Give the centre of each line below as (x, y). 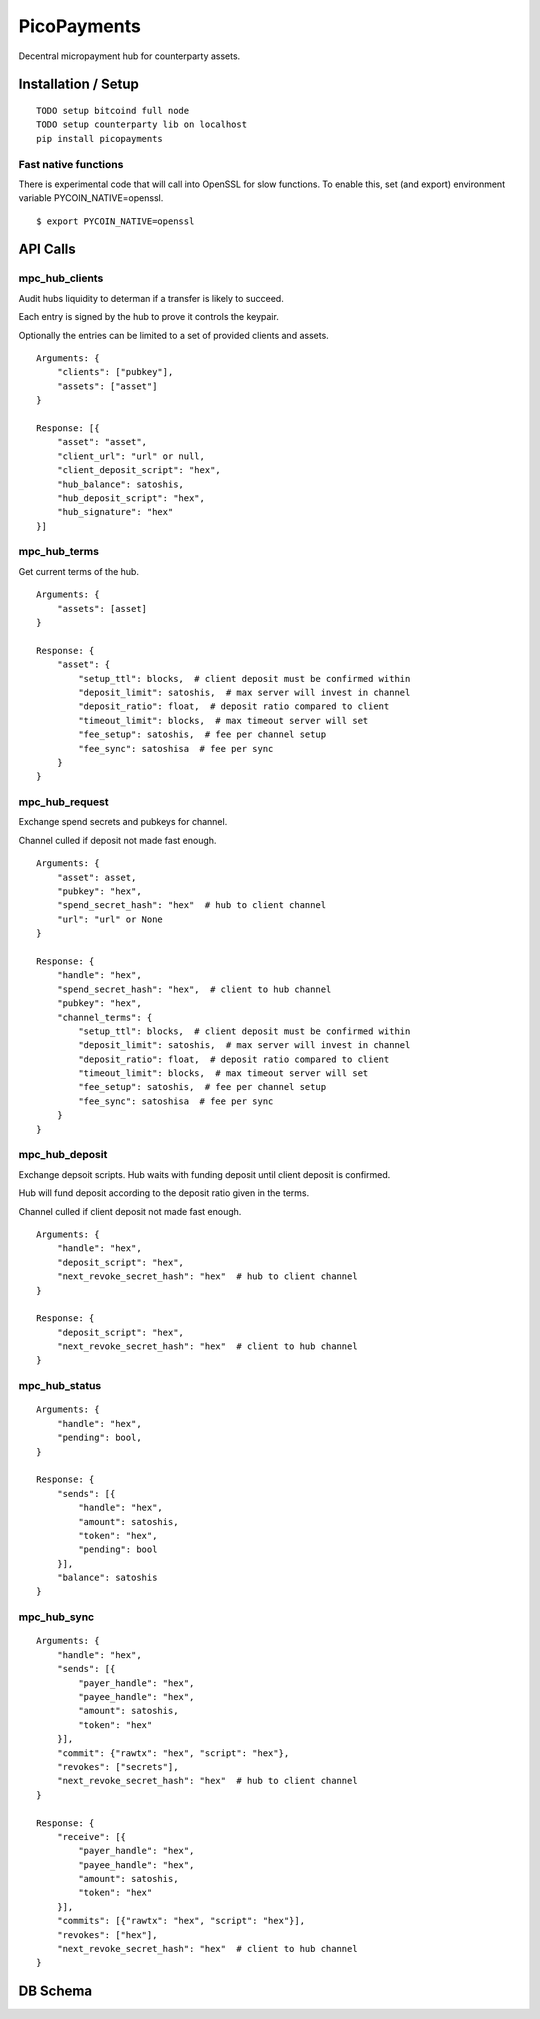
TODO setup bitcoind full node (113, 110)
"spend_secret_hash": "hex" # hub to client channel (191, 905)
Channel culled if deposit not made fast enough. (117, 840)
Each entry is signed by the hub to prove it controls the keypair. (148, 317)
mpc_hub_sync (56, 1617)
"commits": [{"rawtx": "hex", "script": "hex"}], (180, 1921)
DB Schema (55, 1991)
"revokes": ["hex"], (107, 1934)
